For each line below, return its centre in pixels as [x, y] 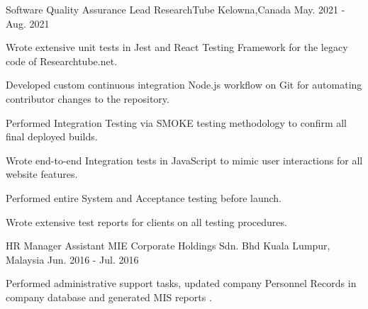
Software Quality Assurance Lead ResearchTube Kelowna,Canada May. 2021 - [175, 9]
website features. [42, 174]
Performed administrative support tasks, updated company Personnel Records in [181, 283]
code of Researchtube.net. [62, 61]
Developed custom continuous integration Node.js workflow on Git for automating [184, 85]
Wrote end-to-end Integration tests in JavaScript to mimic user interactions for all [184, 160]
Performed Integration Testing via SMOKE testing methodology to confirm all [177, 122]
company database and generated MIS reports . [109, 297]
